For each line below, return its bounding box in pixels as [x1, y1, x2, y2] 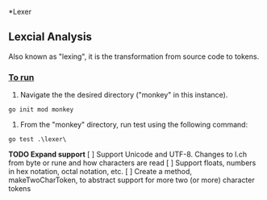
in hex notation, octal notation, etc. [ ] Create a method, [8, 167, 192, 177]
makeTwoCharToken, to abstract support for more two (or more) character [8, 175, 256, 185]
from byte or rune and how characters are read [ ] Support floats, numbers [8, 158, 257, 168]
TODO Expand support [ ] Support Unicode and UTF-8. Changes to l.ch [8, 149, 248, 160]
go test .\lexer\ [8, 135, 67, 144]
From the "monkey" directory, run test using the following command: [19, 120, 248, 130]
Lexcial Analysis [8, 30, 93, 44]
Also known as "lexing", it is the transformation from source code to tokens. [8, 52, 260, 61]
